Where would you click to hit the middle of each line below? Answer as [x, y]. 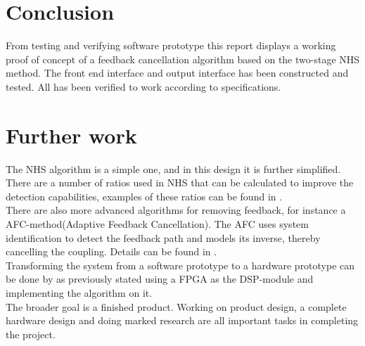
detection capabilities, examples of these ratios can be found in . [144, 196]
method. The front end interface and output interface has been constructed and [177, 73]
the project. [31, 334]
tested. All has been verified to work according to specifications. [143, 86]
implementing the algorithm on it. [79, 292]
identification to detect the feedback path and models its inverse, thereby [163, 237]
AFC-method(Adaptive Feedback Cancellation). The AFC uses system [157, 224]
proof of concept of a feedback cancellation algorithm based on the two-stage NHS [183, 59]
